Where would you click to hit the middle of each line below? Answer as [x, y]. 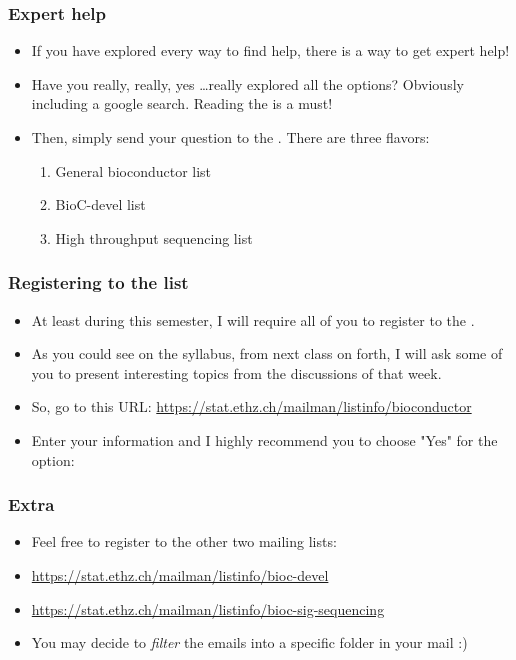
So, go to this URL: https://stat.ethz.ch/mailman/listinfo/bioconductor [251, 406]
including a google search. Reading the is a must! [182, 103]
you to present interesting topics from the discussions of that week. [236, 372]
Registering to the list [98, 282]
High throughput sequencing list [154, 237]
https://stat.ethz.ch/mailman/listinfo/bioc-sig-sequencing [208, 608]
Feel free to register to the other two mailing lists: [184, 541]
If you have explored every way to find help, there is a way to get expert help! [270, 50]
